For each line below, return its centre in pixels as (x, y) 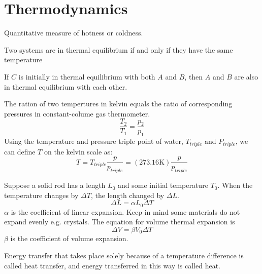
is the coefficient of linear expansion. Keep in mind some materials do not (125, 211)
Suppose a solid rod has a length (55, 185)
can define (20, 151)
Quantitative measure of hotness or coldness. (74, 33)
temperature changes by (41, 195)
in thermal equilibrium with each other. (66, 86)
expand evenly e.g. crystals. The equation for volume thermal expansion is (120, 222)
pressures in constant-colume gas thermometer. (77, 113)
